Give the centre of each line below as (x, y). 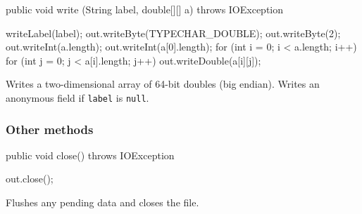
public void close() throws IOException (90, 155)
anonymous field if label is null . (77, 97)
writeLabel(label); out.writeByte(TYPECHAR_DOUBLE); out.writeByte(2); (173, 33)
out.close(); (30, 179)
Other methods (50, 129)
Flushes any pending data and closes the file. (102, 202)
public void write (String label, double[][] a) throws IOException (145, 9)
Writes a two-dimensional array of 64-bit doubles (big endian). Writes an (163, 84)
